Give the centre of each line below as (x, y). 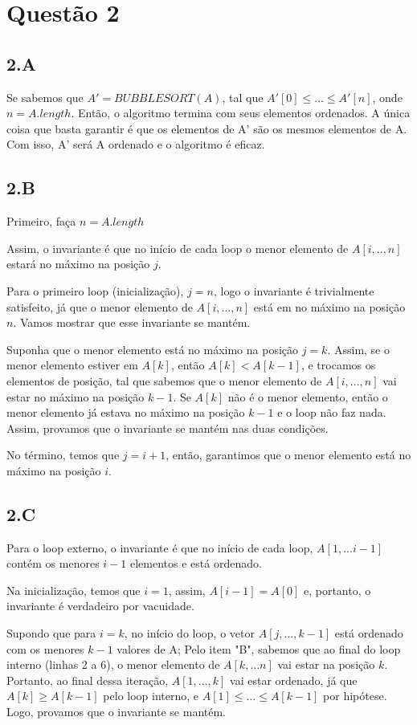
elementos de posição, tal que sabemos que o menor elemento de (164, 380)
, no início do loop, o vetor (189, 633)
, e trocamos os (338, 365)
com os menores (45, 648)
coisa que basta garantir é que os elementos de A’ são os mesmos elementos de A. (207, 128)
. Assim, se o (358, 349)
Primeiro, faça (41, 221)
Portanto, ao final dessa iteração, (88, 680)
